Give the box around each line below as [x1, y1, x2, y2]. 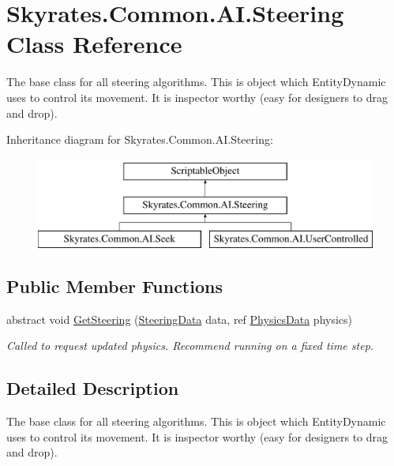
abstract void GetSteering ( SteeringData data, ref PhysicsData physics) [6, 310, 353, 327]
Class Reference [6, 28, 182, 60]
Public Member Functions [6, 274, 223, 299]
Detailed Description [6, 376, 179, 400]
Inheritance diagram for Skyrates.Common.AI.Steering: [6, 131, 273, 148]
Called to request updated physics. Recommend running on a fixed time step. [6, 337, 374, 354]
